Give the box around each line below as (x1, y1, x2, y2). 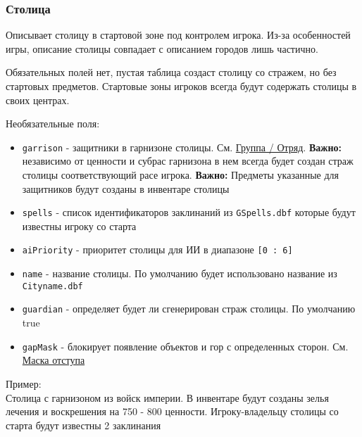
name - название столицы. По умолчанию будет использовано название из (22, 266, 337, 281)
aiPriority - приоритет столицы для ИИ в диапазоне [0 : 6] (22, 242, 293, 257)
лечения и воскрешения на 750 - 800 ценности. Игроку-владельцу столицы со (6, 404, 339, 419)
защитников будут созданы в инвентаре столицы (22, 181, 230, 196)
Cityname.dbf (22, 281, 83, 291)
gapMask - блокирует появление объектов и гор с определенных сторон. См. (22, 338, 349, 353)
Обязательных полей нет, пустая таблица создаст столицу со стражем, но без (6, 65, 337, 80)
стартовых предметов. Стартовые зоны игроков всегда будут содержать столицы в (6, 79, 357, 93)
